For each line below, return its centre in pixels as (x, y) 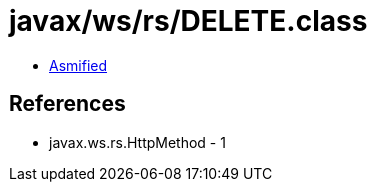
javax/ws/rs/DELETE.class (188, 21)
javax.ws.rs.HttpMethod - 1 (137, 142)
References (67, 104)
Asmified (78, 65)
